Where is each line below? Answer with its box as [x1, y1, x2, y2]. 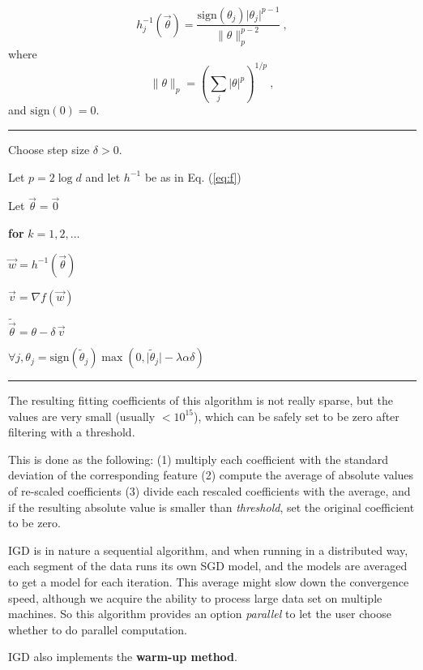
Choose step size [8, 141, 90, 158]
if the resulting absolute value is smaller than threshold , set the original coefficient [8, 498, 415, 515]
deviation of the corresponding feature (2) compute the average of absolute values [8, 466, 414, 483]
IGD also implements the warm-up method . [8, 648, 237, 665]
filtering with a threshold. [8, 423, 135, 440]
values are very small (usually [8, 407, 156, 424]
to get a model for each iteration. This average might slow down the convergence [8, 573, 409, 591]
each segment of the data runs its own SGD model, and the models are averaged [8, 557, 408, 574]
